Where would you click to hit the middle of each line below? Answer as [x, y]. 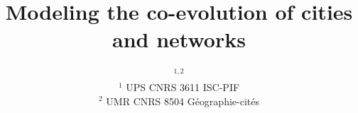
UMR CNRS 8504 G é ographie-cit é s [183, 101]
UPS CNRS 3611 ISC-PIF [183, 87]
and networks [179, 39]
